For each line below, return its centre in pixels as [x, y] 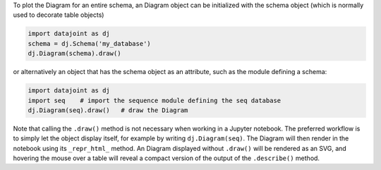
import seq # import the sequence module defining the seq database [155, 100]
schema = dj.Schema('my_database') [89, 43]
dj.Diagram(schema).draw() [74, 54]
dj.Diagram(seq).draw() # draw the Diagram [108, 110]
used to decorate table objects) [59, 15]
